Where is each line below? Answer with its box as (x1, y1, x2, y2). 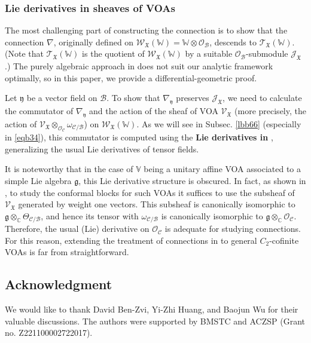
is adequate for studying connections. (164, 222, 301, 235)
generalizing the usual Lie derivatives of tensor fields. (5, 142, 199, 155)
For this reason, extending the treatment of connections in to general (5, 234, 257, 246)
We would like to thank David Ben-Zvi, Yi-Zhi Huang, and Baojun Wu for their (5, 303, 298, 316)
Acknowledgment (5, 275, 112, 293)
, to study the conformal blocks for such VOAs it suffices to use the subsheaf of (5, 186, 295, 198)
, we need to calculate (222, 91, 302, 104)
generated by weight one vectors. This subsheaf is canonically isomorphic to (18, 198, 295, 210)
